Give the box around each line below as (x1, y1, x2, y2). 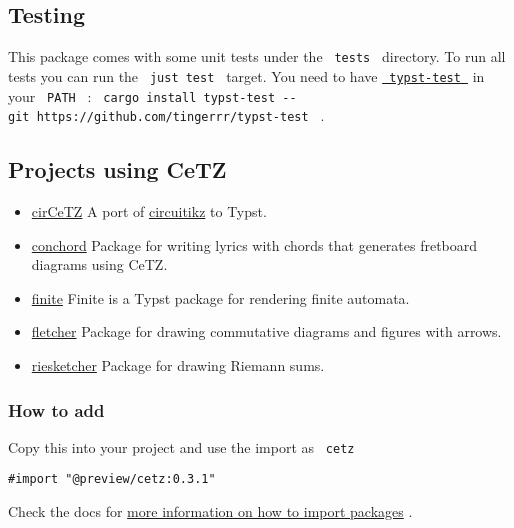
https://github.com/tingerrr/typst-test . (36, 105, 325, 126)
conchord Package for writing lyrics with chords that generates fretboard (31, 234, 478, 255)
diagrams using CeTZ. (31, 254, 168, 275)
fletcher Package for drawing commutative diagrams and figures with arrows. (31, 321, 502, 342)
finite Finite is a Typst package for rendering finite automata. (31, 287, 410, 308)
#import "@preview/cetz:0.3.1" (8, 472, 216, 487)
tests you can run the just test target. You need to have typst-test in (8, 65, 485, 86)
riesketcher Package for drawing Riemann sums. (31, 355, 325, 375)
